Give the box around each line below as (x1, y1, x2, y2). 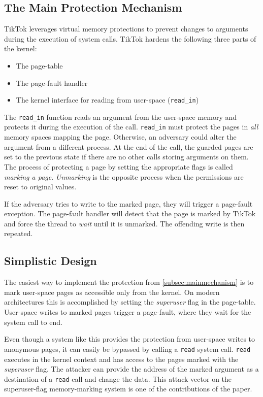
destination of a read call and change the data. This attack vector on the (4, 373, 232, 384)
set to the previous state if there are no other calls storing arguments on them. (4, 151, 249, 162)
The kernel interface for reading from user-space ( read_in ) (16, 94, 199, 105)
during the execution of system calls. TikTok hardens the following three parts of (4, 33, 256, 44)
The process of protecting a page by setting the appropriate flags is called (4, 161, 233, 172)
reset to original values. (4, 181, 77, 192)
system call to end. (4, 316, 62, 327)
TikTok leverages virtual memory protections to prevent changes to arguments (4, 23, 248, 34)
